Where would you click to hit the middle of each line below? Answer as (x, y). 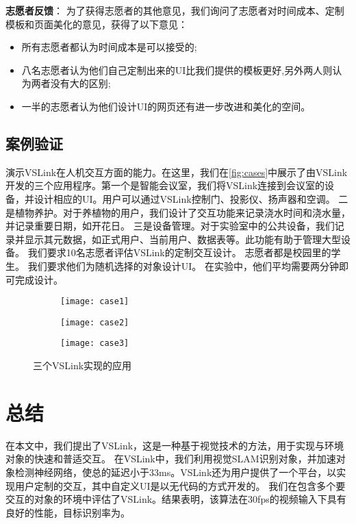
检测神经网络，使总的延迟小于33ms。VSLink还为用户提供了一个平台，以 (176, 472)
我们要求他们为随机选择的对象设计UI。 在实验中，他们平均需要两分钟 (183, 265)
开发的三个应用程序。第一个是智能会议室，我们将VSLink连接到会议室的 (165, 185)
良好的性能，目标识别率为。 (68, 512)
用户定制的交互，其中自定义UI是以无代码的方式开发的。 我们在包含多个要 (180, 485)
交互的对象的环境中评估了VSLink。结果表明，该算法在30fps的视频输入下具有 (176, 499)
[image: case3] (95, 344)
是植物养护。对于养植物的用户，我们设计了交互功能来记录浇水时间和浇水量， (178, 212)
